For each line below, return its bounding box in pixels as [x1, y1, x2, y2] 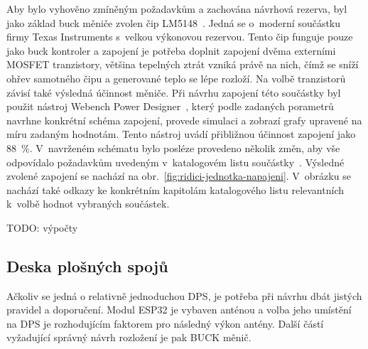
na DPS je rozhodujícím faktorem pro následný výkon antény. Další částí [6, 316, 324, 331]
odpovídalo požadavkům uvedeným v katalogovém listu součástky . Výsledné [6, 154, 345, 169]
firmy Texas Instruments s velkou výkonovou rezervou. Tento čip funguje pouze [6, 29, 353, 44]
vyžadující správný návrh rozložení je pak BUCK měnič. [6, 330, 251, 345]
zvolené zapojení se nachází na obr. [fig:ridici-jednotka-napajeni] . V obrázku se [6, 168, 351, 183]
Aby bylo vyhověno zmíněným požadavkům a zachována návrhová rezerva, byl [6, 1, 347, 16]
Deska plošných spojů [6, 254, 168, 276]
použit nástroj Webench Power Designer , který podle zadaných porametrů [6, 99, 334, 114]
